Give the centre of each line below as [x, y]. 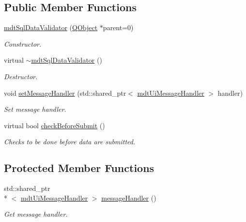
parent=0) [118, 27]
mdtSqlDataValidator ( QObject [51, 27]
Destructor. [21, 76]
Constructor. [23, 43]
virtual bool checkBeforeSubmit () [54, 125]
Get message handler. [36, 214]
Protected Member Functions [79, 168]
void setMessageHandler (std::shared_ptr [65, 93]
